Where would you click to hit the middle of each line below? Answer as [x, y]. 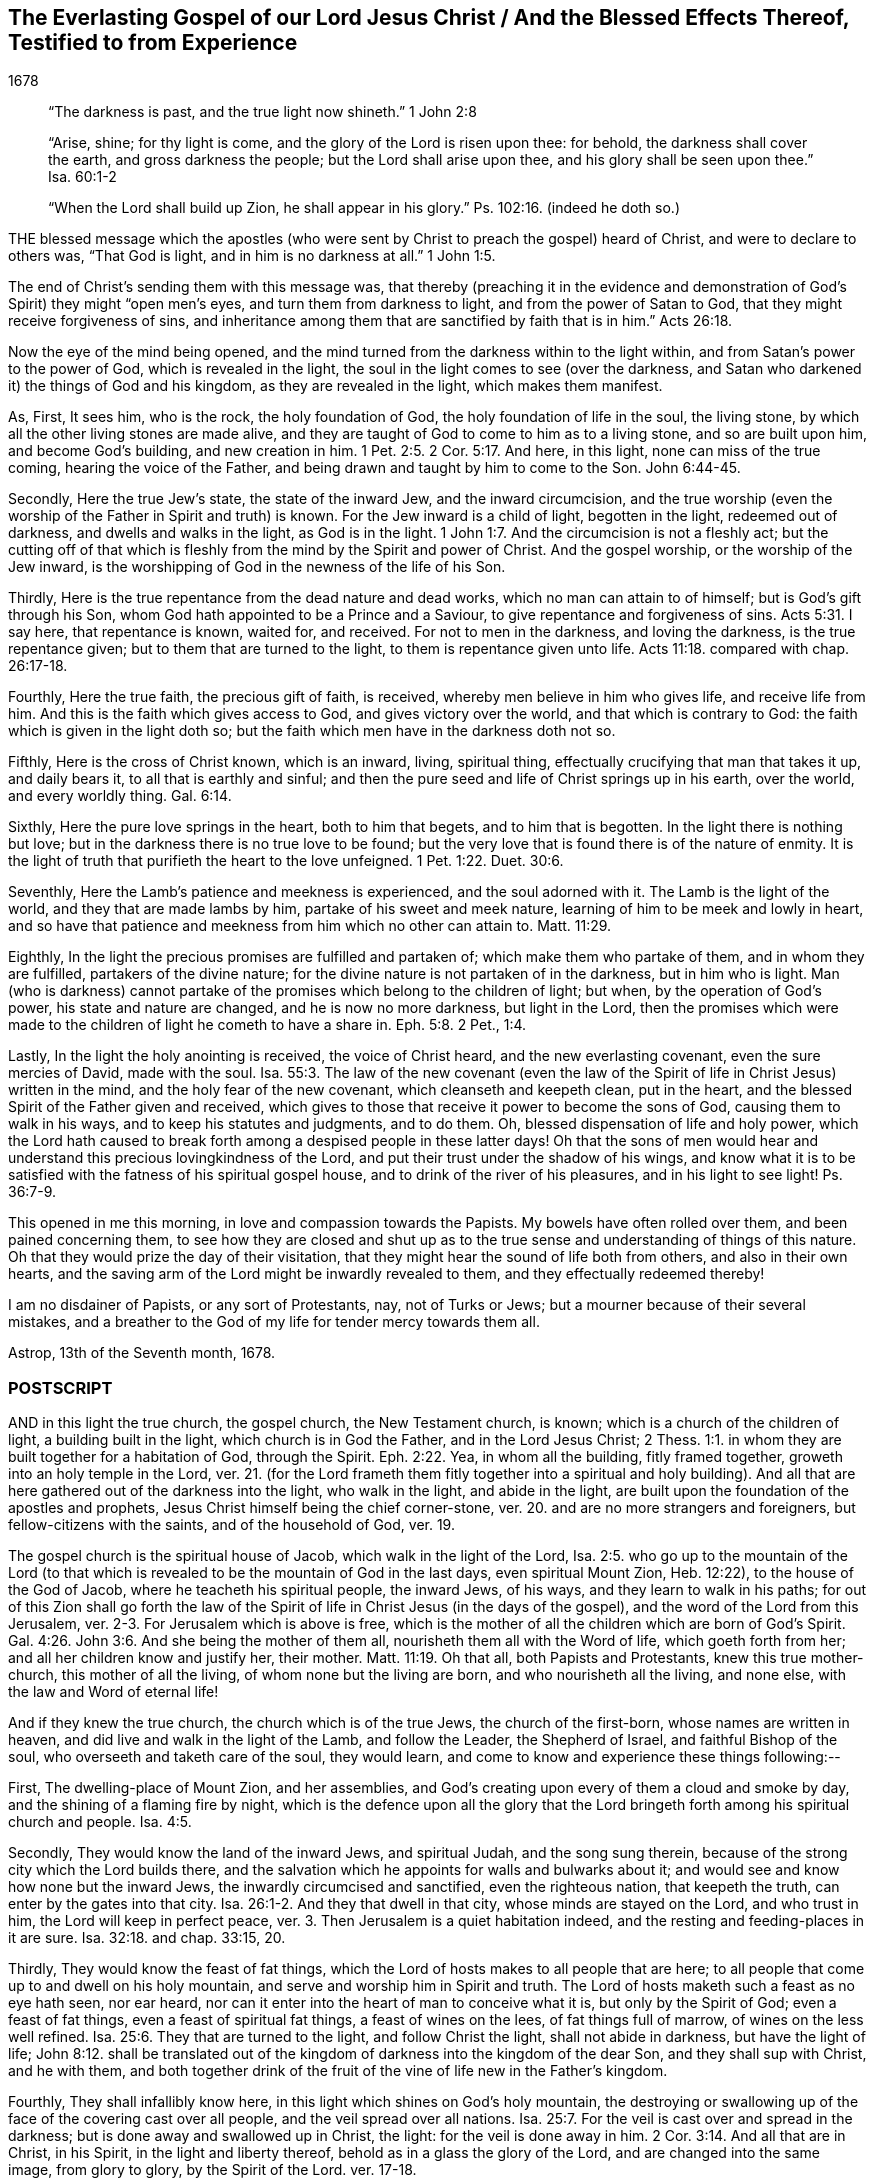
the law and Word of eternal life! [113, 1692]
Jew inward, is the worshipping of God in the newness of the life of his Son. [257, 567]
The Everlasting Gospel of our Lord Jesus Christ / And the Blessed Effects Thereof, [429, 17]
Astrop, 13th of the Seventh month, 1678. [142, 1353]
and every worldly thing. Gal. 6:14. [120, 796]
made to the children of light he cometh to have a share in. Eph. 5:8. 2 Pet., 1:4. [267, 1025]
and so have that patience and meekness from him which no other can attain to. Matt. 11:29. [310, 926]
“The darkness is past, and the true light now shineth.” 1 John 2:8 [262, 112]
